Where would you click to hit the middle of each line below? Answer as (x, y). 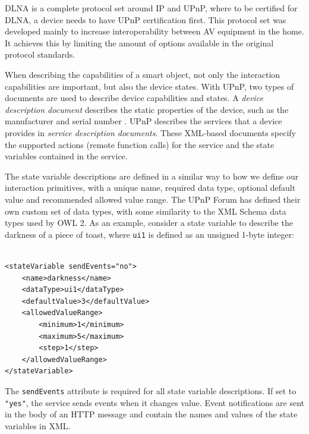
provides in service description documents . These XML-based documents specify (150, 132)
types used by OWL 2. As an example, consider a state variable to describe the (149, 223)
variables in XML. (38, 425)
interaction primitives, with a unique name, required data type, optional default (150, 188)
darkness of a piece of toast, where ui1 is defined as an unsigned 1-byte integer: (150, 234)
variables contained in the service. (66, 156)
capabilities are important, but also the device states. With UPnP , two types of (149, 86)
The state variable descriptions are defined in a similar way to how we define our (152, 176)
